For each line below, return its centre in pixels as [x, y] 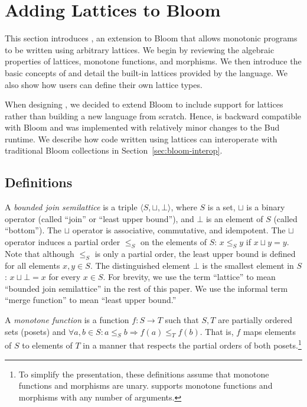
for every [65, 277]
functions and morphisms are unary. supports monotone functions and [146, 385]
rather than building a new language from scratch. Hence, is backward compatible [153, 115]
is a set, [221, 207]
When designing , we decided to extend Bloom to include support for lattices [144, 104]
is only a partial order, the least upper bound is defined [195, 253]
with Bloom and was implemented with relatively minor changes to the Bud [142, 127]
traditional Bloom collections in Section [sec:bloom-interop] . [114, 150]
